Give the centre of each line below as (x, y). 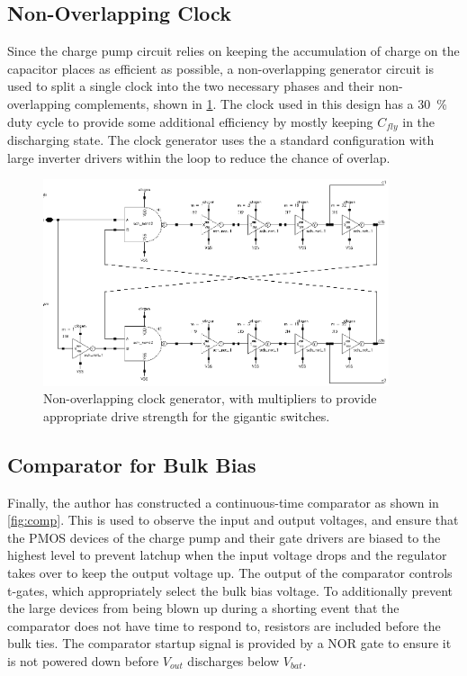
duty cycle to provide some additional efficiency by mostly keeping (190, 121)
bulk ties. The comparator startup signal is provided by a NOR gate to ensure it (229, 643)
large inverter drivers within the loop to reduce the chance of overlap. (199, 157)
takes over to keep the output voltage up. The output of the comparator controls (230, 573)
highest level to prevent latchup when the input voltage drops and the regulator (227, 555)
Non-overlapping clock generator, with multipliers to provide (210, 398)
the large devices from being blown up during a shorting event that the (203, 608)
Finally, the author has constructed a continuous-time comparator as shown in (223, 502)
